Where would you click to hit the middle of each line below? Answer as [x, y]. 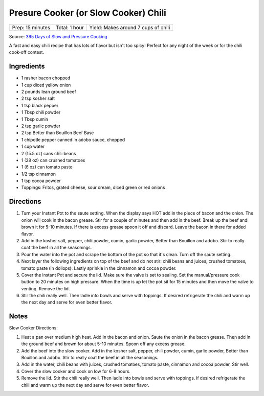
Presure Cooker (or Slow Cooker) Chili [88, 13]
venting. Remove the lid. [46, 288]
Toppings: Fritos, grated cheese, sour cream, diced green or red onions [93, 187]
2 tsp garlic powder [41, 126]
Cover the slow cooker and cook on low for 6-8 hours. [76, 371]
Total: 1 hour [70, 27]
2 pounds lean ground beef [49, 92]
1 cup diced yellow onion [46, 85]
